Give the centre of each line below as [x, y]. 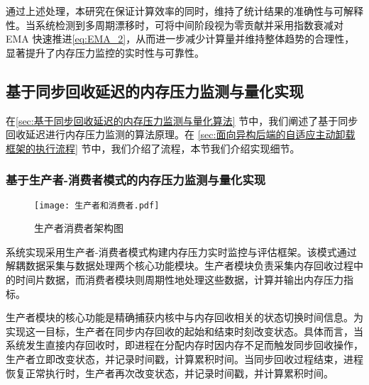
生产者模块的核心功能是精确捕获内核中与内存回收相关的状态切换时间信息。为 [184, 317]
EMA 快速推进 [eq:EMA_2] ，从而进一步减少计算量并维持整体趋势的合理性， [180, 39]
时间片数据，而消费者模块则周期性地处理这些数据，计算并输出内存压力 [179, 280]
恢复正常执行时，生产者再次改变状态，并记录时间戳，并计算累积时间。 [170, 373]
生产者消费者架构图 [79, 228]
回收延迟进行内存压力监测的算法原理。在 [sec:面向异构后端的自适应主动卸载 [181, 134]
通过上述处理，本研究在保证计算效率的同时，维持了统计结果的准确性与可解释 [184, 11]
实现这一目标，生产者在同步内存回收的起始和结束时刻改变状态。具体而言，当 [184, 331]
